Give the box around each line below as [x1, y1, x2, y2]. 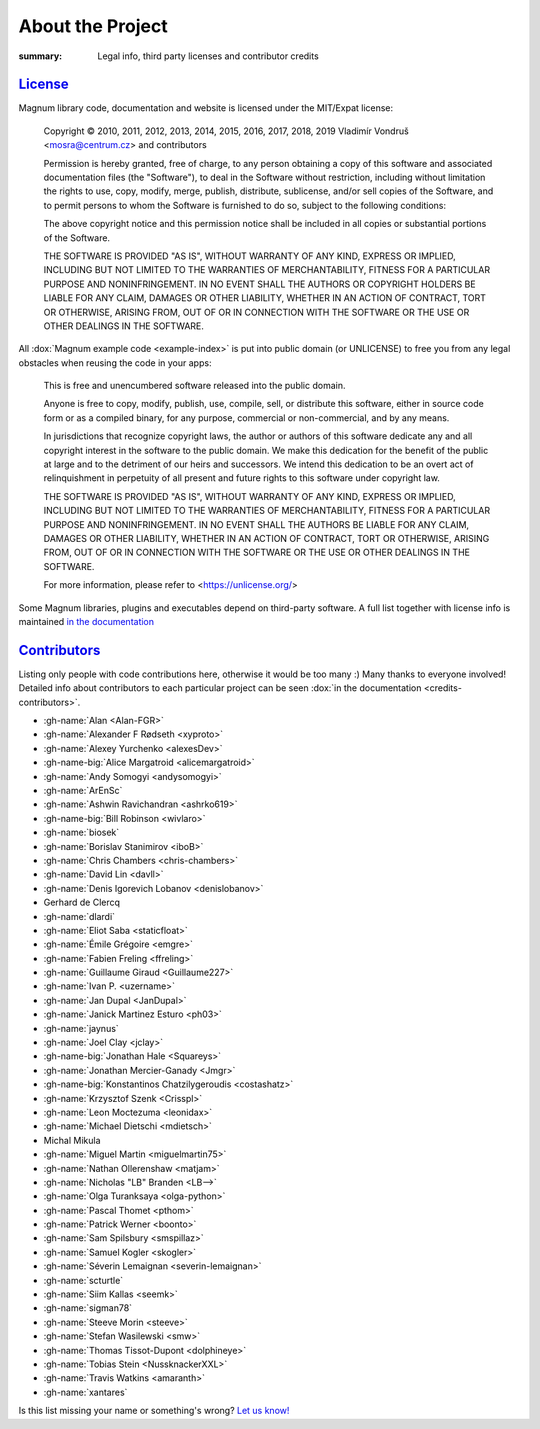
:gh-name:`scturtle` [43, 1274, 124, 1286]
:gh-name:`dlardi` [43, 910, 115, 922]
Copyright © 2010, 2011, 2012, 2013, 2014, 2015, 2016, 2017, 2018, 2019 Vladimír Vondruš [43, 125, 409, 137]
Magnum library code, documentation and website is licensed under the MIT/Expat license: [18, 102, 394, 114]
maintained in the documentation [18, 615, 155, 627]
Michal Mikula [43, 1134, 101, 1146]
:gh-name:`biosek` [43, 826, 120, 839]
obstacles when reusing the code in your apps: [18, 356, 212, 369]
